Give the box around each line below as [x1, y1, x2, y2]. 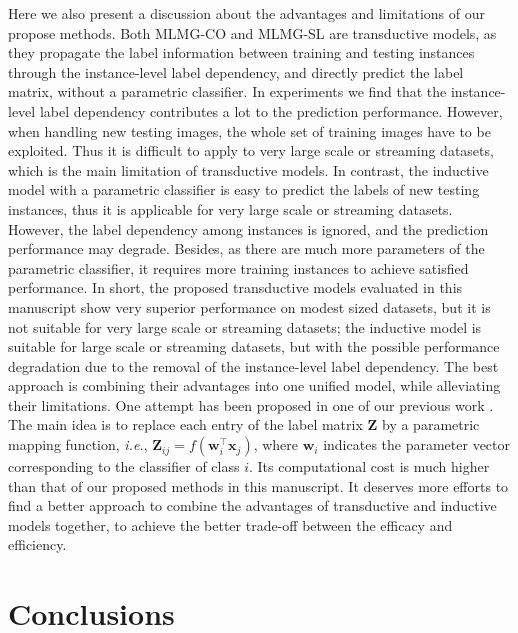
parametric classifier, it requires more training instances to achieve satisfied [8, 257, 469, 278]
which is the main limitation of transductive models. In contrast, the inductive [8, 159, 489, 180]
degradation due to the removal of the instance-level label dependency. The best [8, 355, 499, 376]
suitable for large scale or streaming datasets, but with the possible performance [8, 336, 500, 357]
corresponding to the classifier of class [8, 456, 240, 477]
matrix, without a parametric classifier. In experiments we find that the [8, 81, 447, 102]
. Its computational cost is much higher [249, 456, 490, 477]
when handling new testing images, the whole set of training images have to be [8, 120, 491, 141]
